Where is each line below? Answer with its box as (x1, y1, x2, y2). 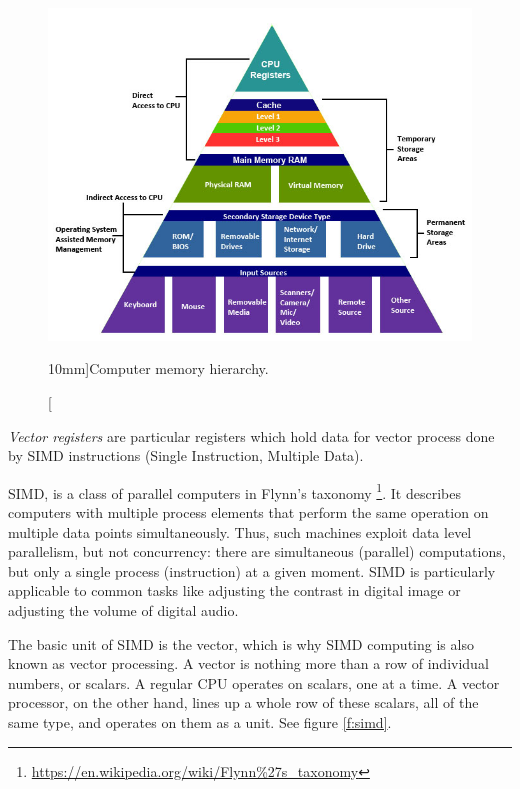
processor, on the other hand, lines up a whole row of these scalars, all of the (8, 692, 479, 713)
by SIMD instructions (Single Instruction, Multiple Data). (8, 445, 364, 466)
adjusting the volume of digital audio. (8, 600, 239, 620)
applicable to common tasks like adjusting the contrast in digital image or (8, 580, 461, 601)
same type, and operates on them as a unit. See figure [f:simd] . (8, 711, 392, 732)
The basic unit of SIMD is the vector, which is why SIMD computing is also (8, 633, 474, 654)
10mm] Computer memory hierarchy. (48, 358, 269, 379)
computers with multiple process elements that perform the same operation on (8, 502, 489, 523)
